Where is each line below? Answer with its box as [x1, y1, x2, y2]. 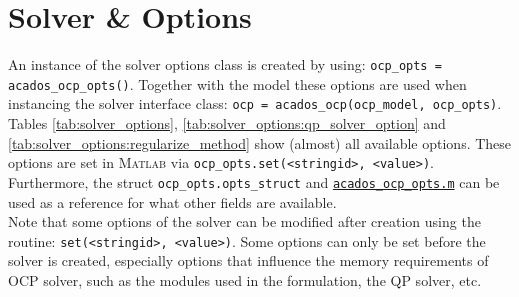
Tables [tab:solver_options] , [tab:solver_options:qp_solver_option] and [8, 113, 446, 134]
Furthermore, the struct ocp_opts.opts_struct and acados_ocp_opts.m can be [8, 171, 500, 192]
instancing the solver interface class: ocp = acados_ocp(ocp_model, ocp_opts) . [8, 93, 502, 114]
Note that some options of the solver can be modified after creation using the [8, 211, 481, 232]
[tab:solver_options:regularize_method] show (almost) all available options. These [8, 132, 512, 153]
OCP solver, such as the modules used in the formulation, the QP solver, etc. [8, 270, 482, 291]
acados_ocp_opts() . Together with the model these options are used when [8, 73, 467, 94]
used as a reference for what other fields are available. [8, 191, 337, 212]
